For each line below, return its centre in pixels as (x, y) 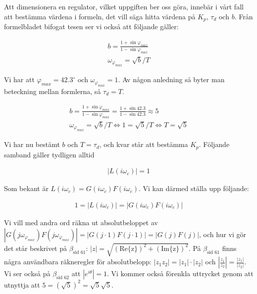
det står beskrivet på (36, 248)
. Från (244, 16)
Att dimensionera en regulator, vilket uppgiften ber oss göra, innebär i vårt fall (124, 6)
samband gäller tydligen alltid (49, 154)
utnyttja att (22, 284)
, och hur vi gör (223, 234)
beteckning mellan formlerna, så (52, 91)
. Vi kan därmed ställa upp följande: (194, 188)
